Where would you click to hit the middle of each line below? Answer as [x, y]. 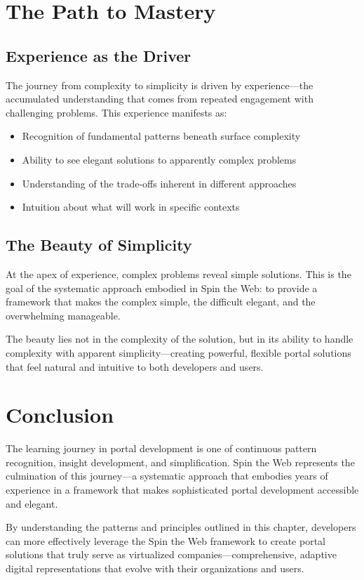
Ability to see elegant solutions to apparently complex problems [159, 159]
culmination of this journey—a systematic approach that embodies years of [167, 476]
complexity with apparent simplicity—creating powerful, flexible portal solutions [178, 352]
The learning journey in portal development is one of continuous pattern [161, 448]
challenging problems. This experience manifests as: [116, 112]
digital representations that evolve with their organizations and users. [155, 568]
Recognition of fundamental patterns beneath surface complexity [161, 136]
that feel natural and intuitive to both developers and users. [135, 366]
